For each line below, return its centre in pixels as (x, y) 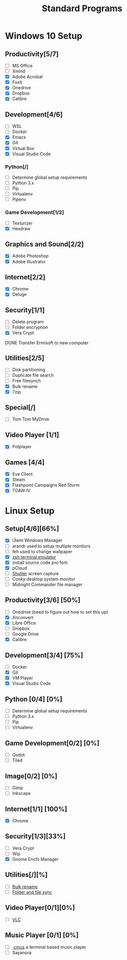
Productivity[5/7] (32, 54)
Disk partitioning (29, 370)
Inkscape (21, 793)
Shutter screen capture (35, 573)
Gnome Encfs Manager (35, 859)
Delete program (28, 322)
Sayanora (22, 952)
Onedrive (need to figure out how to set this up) (60, 612)
